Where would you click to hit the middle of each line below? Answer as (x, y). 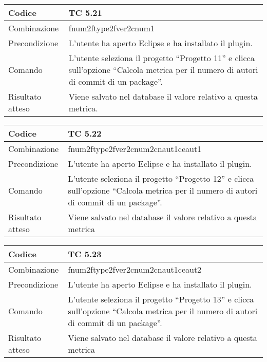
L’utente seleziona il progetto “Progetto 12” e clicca (161, 178)
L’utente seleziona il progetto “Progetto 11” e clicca (161, 58)
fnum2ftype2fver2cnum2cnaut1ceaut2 (135, 269)
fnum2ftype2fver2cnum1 (111, 28)
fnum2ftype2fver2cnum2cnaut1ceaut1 (135, 149)
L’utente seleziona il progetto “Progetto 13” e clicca (161, 299)
